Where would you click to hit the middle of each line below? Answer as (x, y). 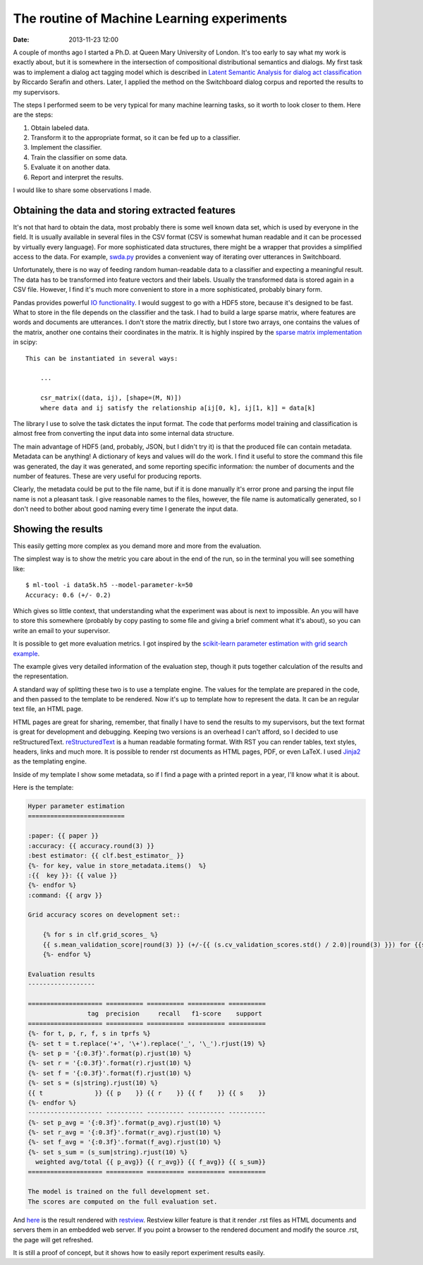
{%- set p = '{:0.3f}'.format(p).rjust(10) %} (110, 1053)
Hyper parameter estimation (76, 806)
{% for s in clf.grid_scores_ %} (100, 935)
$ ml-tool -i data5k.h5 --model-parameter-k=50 (109, 585)
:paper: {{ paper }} (63, 836)
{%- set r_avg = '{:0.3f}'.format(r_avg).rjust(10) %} (124, 1133)
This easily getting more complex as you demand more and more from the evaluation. (137, 546)
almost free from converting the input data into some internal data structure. (123, 434)
